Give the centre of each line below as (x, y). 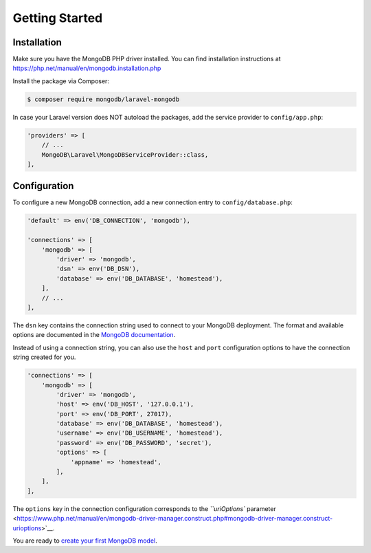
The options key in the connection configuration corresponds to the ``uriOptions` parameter (144, 508)
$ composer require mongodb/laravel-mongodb (103, 99)
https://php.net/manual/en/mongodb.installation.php (87, 68)
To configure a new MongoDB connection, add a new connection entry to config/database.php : (153, 202)
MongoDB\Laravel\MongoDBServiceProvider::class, (125, 154)
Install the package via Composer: (61, 81)
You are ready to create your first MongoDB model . (85, 541)
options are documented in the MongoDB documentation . (94, 335)
